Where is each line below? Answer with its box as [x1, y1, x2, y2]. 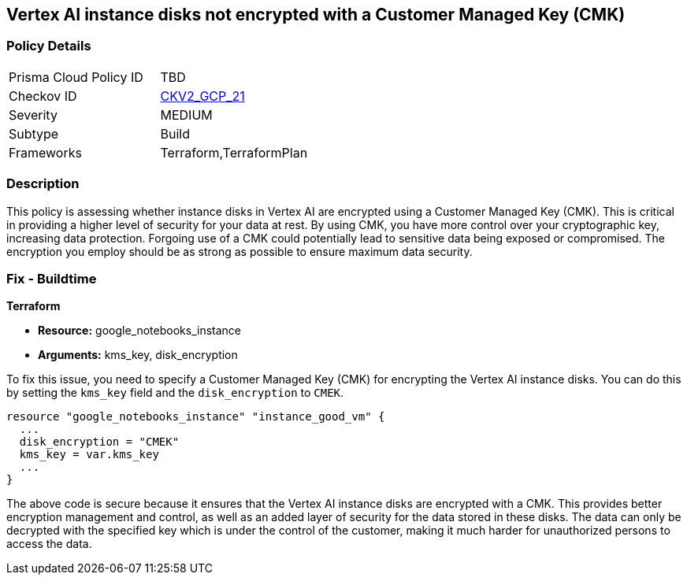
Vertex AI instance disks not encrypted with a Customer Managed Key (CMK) [6, 5, 626, 24]
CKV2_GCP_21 [160, 87, 245, 104]
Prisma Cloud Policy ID [9, 68, 143, 85]
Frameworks [9, 144, 82, 161]
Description [6, 176, 80, 192]
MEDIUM [160, 106, 213, 123]
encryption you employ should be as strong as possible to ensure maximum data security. [6, 244, 473, 258]
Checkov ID [9, 87, 77, 104]
